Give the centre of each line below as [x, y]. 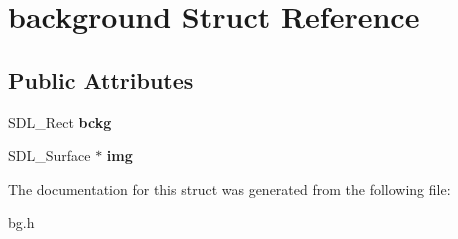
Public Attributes [101, 79]
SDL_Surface [49, 155]
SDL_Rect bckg [60, 121]
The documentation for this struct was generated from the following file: [229, 188]
